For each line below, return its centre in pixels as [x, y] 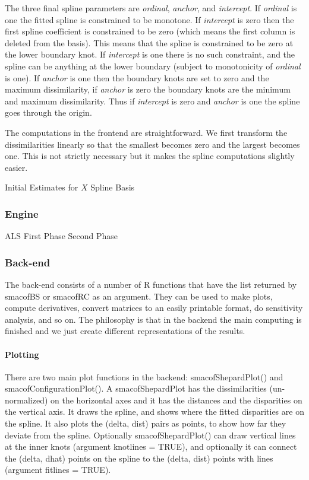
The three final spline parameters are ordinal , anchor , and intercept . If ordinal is [151, 8]
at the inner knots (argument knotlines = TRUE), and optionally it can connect [151, 446]
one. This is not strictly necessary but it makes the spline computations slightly [150, 156]
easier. [16, 167]
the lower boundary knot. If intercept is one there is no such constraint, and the [150, 54]
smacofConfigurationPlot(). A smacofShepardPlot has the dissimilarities [136, 388]
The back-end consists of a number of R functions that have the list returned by [151, 284]
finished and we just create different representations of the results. [125, 331]
